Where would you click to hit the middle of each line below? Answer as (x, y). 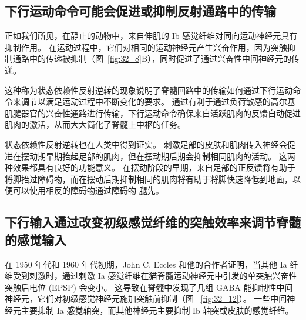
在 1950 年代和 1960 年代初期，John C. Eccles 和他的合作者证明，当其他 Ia (146, 264)
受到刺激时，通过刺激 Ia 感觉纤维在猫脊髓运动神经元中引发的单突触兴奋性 (155, 276)
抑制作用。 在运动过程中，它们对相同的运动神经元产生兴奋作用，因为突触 (146, 47)
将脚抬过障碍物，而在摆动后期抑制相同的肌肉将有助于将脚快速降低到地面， (149, 179)
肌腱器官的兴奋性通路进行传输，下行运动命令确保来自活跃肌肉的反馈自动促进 (153, 113)
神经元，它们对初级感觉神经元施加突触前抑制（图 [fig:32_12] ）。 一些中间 (146, 299)
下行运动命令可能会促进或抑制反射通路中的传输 (140, 11)
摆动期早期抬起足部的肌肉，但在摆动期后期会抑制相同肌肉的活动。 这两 (158, 156)
